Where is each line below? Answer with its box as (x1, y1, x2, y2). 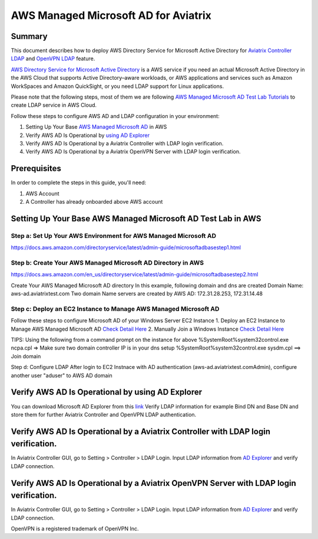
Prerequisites (11, 164, 61, 174)
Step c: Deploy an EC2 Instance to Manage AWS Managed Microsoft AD (11, 305, 220, 313)
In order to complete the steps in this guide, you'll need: (11, 179, 147, 186)
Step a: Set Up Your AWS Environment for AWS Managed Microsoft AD (11, 231, 216, 240)
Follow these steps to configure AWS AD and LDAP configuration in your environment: (11, 112, 220, 119)
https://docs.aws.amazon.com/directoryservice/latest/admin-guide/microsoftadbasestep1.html (11, 244, 241, 251)
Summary (11, 31, 48, 41)
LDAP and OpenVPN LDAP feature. (11, 55, 95, 62)
